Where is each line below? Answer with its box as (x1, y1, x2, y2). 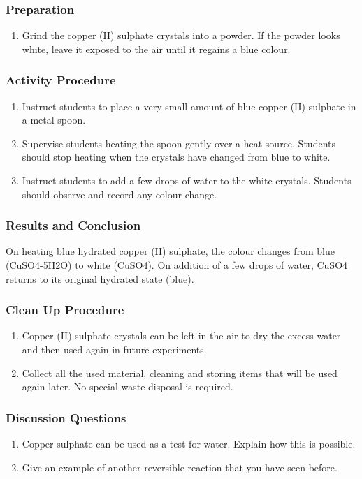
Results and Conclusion (6, 216, 141, 234)
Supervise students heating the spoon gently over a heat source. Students (22, 135, 335, 150)
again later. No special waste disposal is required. (22, 379, 233, 394)
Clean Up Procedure (6, 301, 124, 318)
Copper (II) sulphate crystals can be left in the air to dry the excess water (22, 328, 341, 343)
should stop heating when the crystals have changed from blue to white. (22, 149, 331, 164)
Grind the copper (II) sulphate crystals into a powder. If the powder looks (22, 28, 340, 43)
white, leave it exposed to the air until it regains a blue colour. (22, 41, 291, 56)
